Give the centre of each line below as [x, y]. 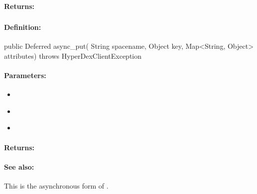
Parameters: [25, 75]
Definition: [23, 27]
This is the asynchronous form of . [56, 186]
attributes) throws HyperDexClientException [73, 55]
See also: [19, 166]
